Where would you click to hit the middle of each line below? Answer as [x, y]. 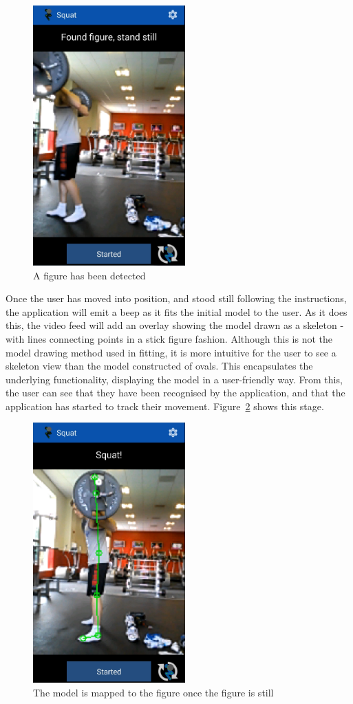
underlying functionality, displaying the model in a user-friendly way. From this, [174, 379]
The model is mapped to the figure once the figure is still [153, 692]
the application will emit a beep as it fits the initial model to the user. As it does [176, 311]
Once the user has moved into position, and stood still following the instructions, [176, 298]
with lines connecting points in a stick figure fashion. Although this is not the [169, 338]
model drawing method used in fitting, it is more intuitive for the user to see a [171, 352]
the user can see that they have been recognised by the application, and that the [175, 393]
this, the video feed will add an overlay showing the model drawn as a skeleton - [175, 325]
